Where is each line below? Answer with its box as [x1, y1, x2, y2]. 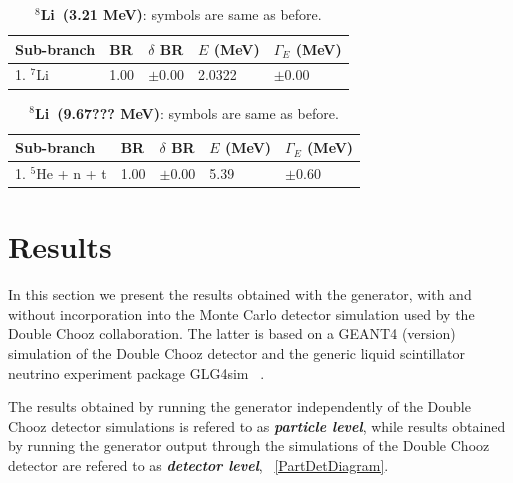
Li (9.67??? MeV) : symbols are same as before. [34, 102, 339, 123]
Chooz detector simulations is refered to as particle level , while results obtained [8, 415, 506, 436]
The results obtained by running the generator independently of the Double [8, 396, 471, 417]
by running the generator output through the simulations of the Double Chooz [8, 435, 490, 456]
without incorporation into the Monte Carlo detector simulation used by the [8, 303, 475, 324]
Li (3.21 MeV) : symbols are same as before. [40, 4, 322, 24]
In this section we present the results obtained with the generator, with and [8, 284, 472, 305]
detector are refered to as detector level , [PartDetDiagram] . [8, 454, 389, 475]
